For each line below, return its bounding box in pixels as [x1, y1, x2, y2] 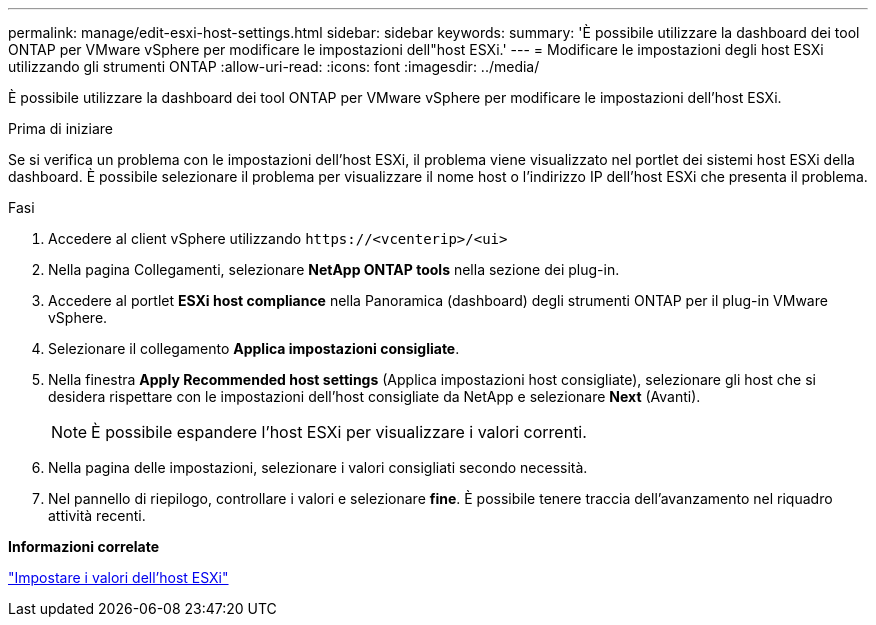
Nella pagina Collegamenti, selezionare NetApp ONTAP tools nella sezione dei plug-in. [48, 261, 620, 278]
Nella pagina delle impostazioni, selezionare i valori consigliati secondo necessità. [48, 459, 588, 476]
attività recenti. [48, 507, 146, 524]
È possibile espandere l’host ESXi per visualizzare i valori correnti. [91, 422, 587, 442]
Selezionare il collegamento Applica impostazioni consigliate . [48, 340, 460, 357]
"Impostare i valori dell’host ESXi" [8, 569, 229, 586]
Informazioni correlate [8, 538, 160, 555]
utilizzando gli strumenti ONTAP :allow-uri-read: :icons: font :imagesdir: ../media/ [8, 58, 540, 75]
